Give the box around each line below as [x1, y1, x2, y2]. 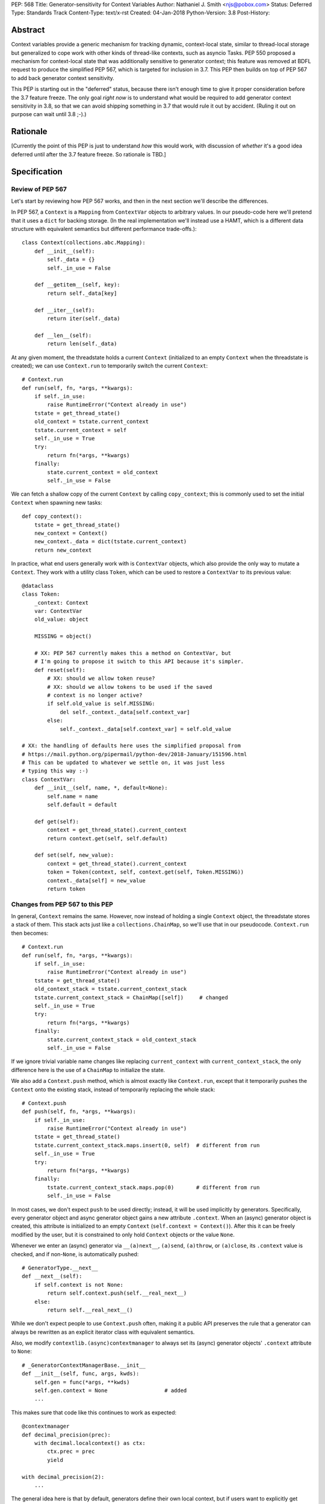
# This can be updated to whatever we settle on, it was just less [22, 759, 225, 766]
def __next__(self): [22, 1273, 82, 1280]
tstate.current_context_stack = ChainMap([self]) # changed [34, 994, 228, 1001]
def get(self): [34, 818, 79, 825]
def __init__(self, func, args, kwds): [22, 1370, 140, 1377]
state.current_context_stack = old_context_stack [47, 1036, 197, 1043]
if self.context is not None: [34, 1281, 123, 1288]
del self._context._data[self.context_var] [60, 709, 190, 715]
